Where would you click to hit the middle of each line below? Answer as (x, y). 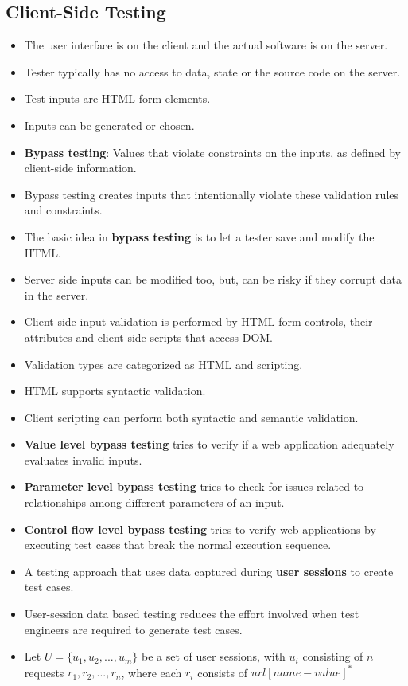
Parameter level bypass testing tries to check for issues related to (194, 486)
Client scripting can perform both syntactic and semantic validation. (191, 417)
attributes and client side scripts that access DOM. (149, 337)
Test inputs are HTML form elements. (117, 98)
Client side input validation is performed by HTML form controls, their (198, 321)
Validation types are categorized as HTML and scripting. (163, 364)
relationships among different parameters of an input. (154, 502)
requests (44, 672)
